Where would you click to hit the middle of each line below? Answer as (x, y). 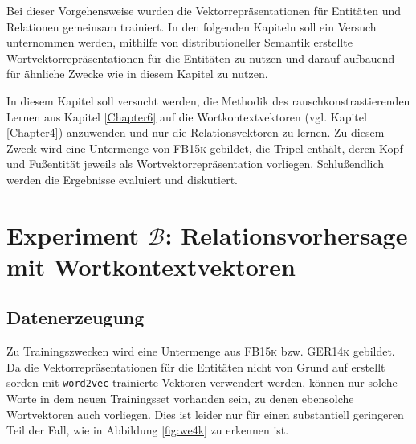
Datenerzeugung (75, 317)
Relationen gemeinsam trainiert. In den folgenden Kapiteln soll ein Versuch (192, 26)
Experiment (73, 234)
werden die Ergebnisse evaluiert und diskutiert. (122, 179)
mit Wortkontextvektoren (151, 266)
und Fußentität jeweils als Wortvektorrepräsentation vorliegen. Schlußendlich (196, 164)
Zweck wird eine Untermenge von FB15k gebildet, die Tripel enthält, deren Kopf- (207, 148)
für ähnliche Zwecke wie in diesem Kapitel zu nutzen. (137, 74)
